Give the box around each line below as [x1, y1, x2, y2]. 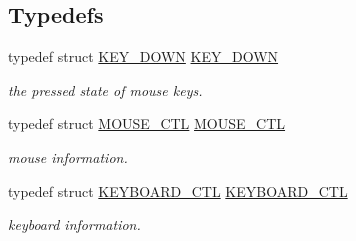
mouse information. [8, 146, 128, 167]
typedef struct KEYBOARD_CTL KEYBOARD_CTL [8, 180, 348, 201]
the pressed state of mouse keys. [8, 79, 203, 100]
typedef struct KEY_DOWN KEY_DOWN [8, 46, 279, 67]
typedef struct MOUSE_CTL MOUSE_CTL [8, 113, 286, 134]
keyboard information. [8, 214, 141, 235]
